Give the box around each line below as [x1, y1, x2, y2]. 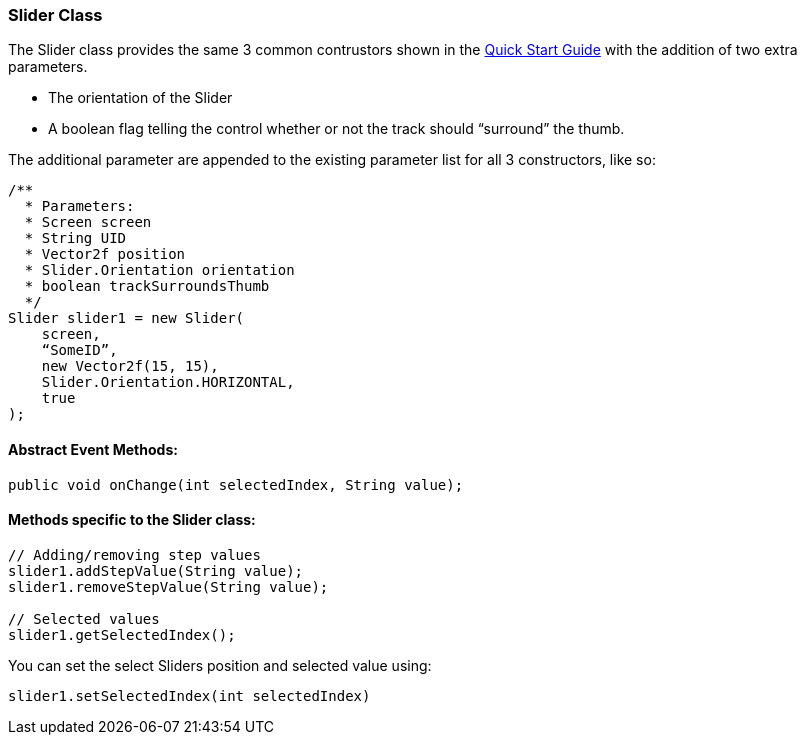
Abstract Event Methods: [8, 440, 178, 458]
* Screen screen [24, 214, 152, 231]
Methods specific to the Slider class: [8, 511, 256, 529]
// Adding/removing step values [8, 546, 261, 563]
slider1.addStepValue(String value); [8, 562, 304, 579]
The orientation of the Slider [48, 89, 233, 107]
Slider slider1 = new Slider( [8, 310, 245, 327]
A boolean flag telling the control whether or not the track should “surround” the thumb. [48, 120, 625, 138]
